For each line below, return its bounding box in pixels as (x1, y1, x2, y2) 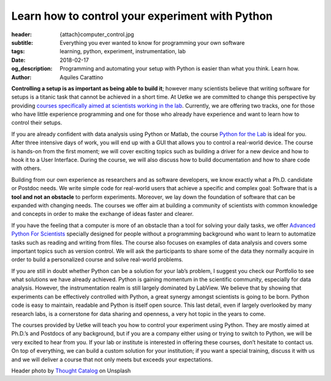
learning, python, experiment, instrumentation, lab (59, 48, 186, 55)
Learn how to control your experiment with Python (11, 9, 273, 23)
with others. (11, 164, 42, 172)
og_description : (11, 65, 53, 72)
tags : (11, 48, 25, 55)
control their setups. (11, 119, 63, 126)
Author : (11, 74, 32, 81)
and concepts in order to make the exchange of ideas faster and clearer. (11, 210, 194, 218)
